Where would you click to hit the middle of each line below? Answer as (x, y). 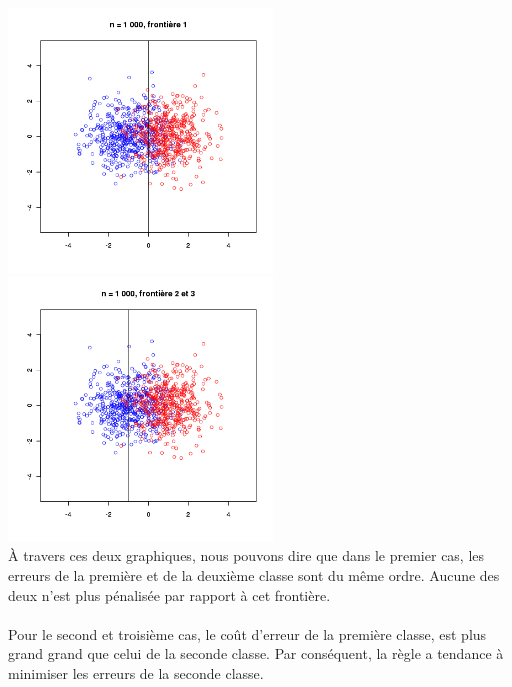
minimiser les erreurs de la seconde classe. (136, 672)
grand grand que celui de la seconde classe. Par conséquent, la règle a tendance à (256, 653)
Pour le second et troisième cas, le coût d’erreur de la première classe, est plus (247, 633)
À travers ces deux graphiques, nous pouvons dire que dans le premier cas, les (246, 555)
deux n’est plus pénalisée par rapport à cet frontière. (169, 594)
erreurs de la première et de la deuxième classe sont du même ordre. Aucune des (254, 574)
